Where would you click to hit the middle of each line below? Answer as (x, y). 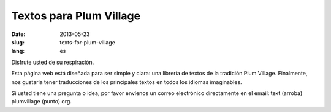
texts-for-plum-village (88, 42)
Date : (18, 34)
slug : (18, 42)
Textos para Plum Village (76, 16)
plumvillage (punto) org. (41, 102)
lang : (18, 51)
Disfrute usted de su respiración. (53, 62)
